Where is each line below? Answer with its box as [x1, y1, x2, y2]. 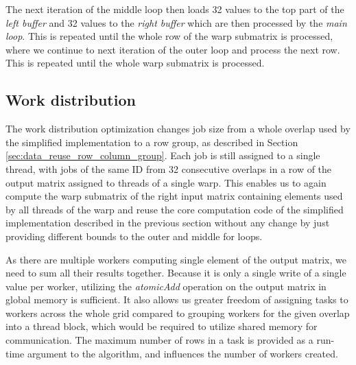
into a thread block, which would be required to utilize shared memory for [5, 319, 318, 333]
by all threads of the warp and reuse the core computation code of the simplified [5, 202, 344, 216]
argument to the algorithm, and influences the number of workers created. [27, 346, 338, 360]
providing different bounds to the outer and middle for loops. [5, 228, 263, 243]
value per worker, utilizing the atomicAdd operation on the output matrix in [5, 279, 327, 293]
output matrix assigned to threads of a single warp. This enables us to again [5, 175, 327, 189]
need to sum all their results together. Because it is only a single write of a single [5, 266, 346, 280]
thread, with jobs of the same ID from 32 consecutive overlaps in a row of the [5, 161, 332, 176]
